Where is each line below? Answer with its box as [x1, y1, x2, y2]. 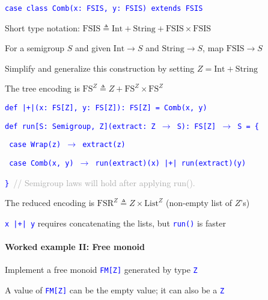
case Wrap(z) [9, 140, 61, 149]
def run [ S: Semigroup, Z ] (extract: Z [5, 122, 156, 131]
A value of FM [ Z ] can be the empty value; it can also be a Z [5, 284, 225, 296]
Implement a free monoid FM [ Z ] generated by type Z [5, 263, 198, 276]
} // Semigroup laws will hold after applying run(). [5, 176, 195, 189]
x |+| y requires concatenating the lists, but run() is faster [5, 216, 226, 229]
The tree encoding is [5, 82, 80, 95]
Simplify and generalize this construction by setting [5, 61, 195, 74]
